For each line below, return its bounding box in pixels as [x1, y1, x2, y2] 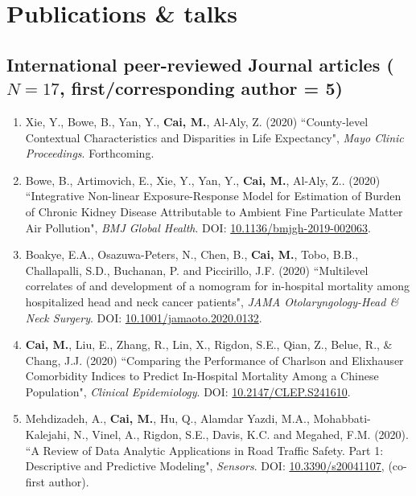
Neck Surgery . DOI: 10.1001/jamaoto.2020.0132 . [25, 309, 262, 326]
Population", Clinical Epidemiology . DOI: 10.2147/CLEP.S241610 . [25, 383, 351, 400]
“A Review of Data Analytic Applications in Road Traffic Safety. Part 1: [25, 441, 384, 458]
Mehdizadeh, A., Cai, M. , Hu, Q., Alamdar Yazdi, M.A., [25, 410, 310, 427]
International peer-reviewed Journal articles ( [6, 51, 394, 76]
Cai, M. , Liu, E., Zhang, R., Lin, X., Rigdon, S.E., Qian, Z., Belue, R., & [25, 336, 393, 353]
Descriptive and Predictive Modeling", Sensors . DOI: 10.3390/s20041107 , [25, 457, 385, 474]
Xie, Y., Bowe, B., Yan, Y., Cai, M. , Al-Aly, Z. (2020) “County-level [25, 113, 369, 129]
